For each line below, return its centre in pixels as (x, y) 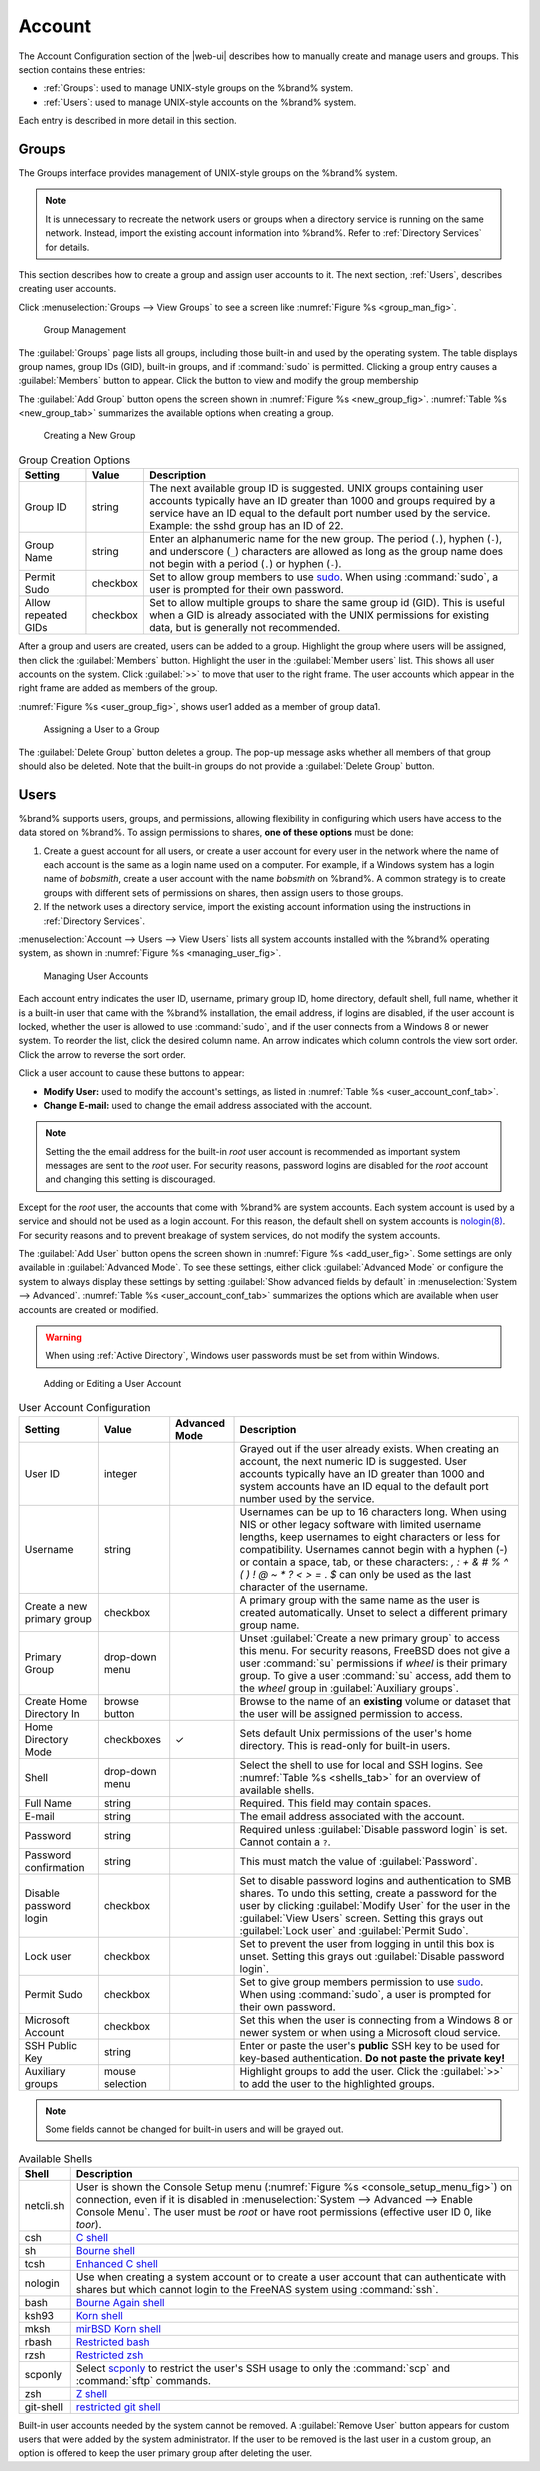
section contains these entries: (82, 69)
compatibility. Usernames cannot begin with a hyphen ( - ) (374, 1549)
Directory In (52, 1713)
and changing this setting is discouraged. (130, 1179)
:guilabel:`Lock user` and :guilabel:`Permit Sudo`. (354, 1930)
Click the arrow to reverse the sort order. (102, 1054)
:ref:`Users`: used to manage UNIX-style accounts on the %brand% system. (200, 102)
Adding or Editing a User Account (112, 1383)
